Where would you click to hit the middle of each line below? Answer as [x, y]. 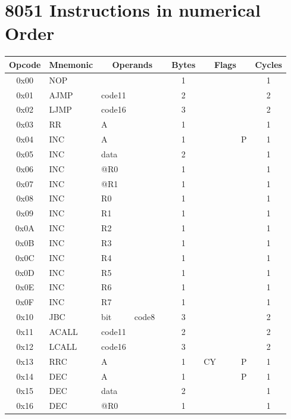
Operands [132, 64]
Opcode [25, 64]
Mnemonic [71, 64]
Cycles [268, 64]
